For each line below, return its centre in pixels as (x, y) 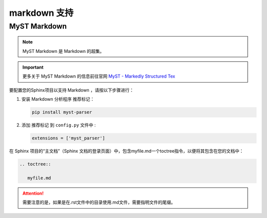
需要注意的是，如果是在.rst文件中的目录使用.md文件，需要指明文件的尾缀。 (99, 202)
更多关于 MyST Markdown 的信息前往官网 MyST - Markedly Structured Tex (99, 76)
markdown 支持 (41, 13)
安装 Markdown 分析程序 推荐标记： (58, 99)
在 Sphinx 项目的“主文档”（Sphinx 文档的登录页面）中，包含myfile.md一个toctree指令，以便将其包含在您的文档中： (127, 151)
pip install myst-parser (62, 112)
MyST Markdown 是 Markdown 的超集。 (63, 51)
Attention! (33, 193)
